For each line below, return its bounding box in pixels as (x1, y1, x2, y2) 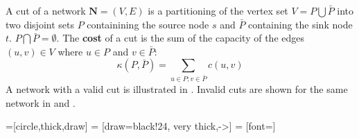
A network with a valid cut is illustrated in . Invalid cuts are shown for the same (6, 82, 348, 96)
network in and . (6, 95, 76, 110)
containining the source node (87, 17, 209, 31)
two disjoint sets (6, 17, 74, 31)
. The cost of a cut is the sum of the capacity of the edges (56, 31, 305, 45)
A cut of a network (6, 3, 86, 17)
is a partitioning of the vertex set (148, 3, 288, 17)
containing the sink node (248, 17, 353, 31)
